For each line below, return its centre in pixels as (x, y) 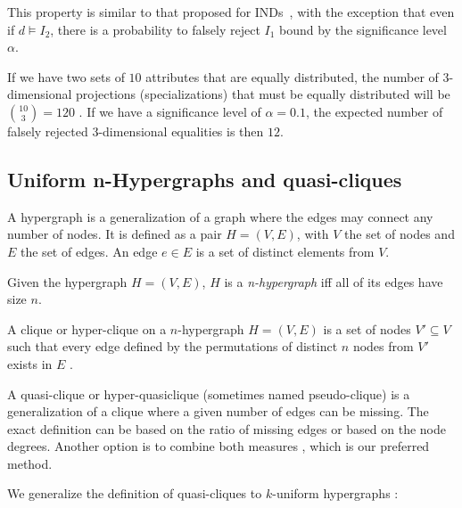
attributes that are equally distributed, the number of (292, 76)
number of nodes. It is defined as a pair (115, 234)
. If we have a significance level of (170, 111)
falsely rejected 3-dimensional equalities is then (136, 131)
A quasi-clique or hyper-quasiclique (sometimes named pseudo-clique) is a (209, 393)
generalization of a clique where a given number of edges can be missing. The (218, 411)
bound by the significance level (363, 29)
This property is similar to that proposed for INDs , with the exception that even (231, 12)
